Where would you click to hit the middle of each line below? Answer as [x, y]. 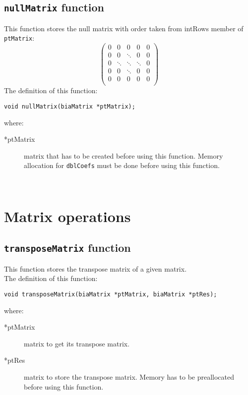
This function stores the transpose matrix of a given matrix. [95, 268]
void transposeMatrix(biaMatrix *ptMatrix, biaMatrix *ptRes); [111, 294]
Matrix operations [67, 216]
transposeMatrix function [67, 248]
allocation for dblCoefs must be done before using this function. [122, 165]
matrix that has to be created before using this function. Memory [124, 155]
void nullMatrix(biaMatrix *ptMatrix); [70, 106]
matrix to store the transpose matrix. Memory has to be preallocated [129, 376]
